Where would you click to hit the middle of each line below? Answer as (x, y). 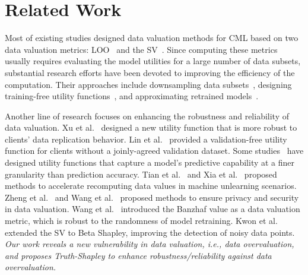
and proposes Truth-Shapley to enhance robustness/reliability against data (138, 255)
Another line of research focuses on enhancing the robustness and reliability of (147, 116)
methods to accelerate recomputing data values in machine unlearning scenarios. (151, 186)
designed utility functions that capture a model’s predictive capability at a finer (150, 162)
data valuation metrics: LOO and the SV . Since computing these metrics (141, 49)
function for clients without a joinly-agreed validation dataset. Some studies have (154, 151)
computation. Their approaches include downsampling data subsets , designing (148, 84)
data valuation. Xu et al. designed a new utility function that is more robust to (151, 127)
